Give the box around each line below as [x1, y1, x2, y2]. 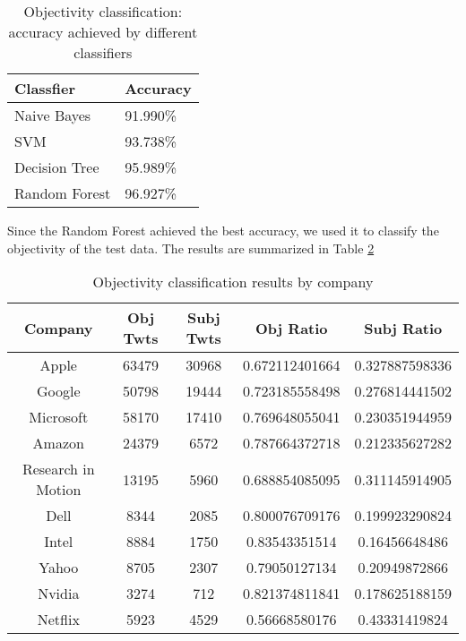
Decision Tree [14, 157, 99, 177]
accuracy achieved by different [8, 21, 198, 42]
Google [36, 380, 81, 402]
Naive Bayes [14, 105, 91, 125]
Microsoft [29, 406, 89, 428]
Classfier [14, 78, 76, 98]
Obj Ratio [255, 317, 328, 338]
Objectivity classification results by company [92, 271, 374, 293]
